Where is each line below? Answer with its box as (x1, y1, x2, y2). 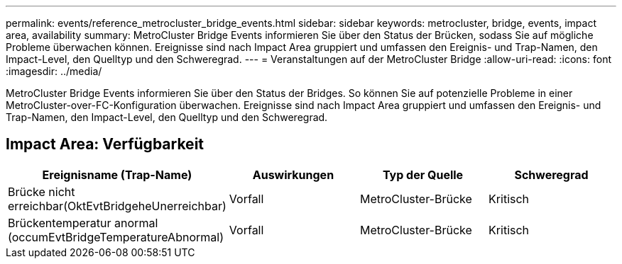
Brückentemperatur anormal (8, 215, 158, 230)
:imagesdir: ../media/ (6, 65, 102, 77)
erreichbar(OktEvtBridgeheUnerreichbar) (8, 198, 227, 213)
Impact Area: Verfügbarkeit (6, 135, 204, 154)
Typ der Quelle (382, 167, 464, 182)
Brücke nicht (8, 184, 75, 199)
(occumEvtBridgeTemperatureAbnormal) (8, 229, 224, 244)
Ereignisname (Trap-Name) (42, 167, 192, 182)
